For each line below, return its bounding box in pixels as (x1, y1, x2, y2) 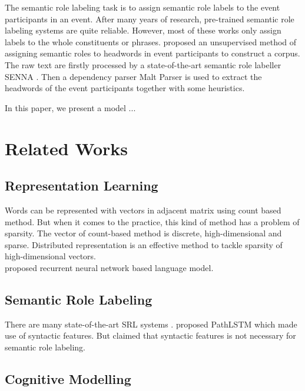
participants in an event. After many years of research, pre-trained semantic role (5, 12, 294, 25)
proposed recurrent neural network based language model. (5, 261, 214, 273)
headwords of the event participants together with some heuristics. (5, 82, 245, 94)
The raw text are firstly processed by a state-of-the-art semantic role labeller (5, 58, 281, 71)
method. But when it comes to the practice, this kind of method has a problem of (5, 215, 300, 228)
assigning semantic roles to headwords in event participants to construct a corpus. (5, 47, 300, 59)
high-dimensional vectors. (5, 250, 96, 262)
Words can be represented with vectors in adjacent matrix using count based (5, 203, 281, 216)
